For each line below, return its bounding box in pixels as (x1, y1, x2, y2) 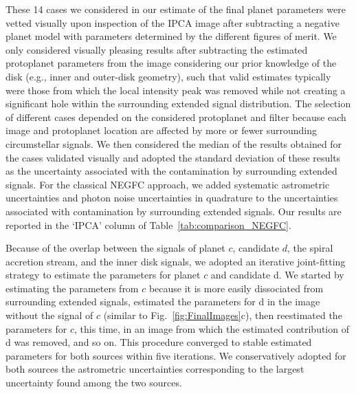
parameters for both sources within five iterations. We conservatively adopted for (5, 348, 346, 362)
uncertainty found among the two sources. (5, 375, 182, 390)
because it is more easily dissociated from (148, 281, 324, 295)
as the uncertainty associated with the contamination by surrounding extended (5, 164, 337, 178)
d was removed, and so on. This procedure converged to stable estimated (5, 335, 312, 349)
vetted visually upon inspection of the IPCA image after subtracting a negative (5, 15, 340, 30)
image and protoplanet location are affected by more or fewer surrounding (5, 123, 318, 138)
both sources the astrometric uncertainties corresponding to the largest (5, 362, 304, 376)
